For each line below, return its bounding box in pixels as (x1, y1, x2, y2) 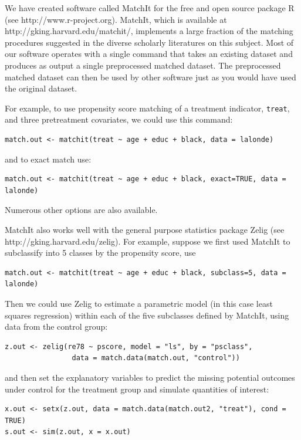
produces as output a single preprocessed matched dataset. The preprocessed (5, 59, 281, 71)
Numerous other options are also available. (5, 204, 158, 216)
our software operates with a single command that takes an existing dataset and (5, 48, 293, 60)
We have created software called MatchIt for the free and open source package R (5, 2, 295, 13)
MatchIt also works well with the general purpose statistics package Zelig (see (5, 223, 285, 235)
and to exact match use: (5, 153, 92, 165)
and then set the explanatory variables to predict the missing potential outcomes (5, 371, 295, 383)
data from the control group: (5, 320, 108, 333)
